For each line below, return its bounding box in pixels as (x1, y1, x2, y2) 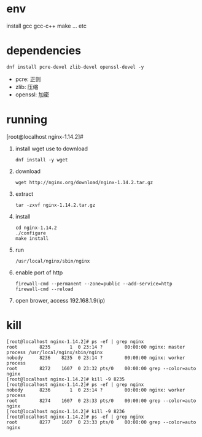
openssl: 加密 (15, 91, 50, 98)
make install (15, 235, 49, 241)
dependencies (6, 44, 82, 58)
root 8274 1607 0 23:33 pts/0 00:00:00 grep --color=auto (6, 398, 196, 404)
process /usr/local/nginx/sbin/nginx (6, 349, 103, 355)
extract (15, 190, 34, 198)
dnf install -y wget (15, 157, 68, 163)
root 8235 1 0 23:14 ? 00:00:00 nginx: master (6, 344, 185, 350)
